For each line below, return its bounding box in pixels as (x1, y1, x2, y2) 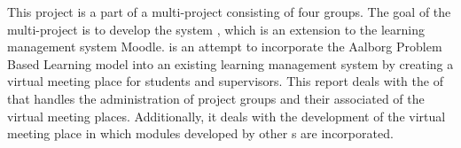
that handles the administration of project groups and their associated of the (7, 89, 425, 107)
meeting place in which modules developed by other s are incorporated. (7, 124, 394, 143)
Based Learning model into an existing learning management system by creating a (7, 54, 454, 73)
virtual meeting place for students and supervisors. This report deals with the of (7, 72, 443, 90)
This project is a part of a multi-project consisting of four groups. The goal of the (7, 3, 451, 20)
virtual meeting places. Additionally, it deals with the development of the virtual (7, 106, 446, 125)
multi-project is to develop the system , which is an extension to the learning (7, 19, 425, 38)
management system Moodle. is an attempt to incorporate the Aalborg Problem (7, 37, 442, 56)
